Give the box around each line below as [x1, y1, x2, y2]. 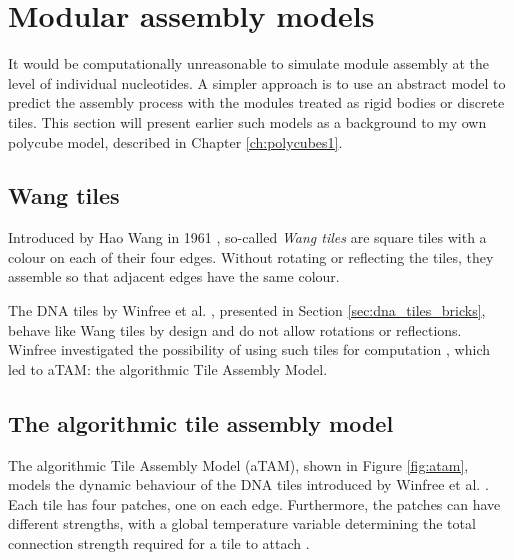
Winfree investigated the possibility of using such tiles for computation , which [8, 339, 491, 360]
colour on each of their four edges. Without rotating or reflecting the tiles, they [8, 246, 494, 267]
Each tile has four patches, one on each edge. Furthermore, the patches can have [8, 493, 501, 514]
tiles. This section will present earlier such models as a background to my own [8, 111, 487, 132]
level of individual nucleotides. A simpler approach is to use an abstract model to [8, 72, 506, 93]
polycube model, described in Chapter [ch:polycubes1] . [8, 131, 343, 152]
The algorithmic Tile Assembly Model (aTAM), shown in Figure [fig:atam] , [8, 454, 469, 475]
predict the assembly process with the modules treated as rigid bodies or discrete [8, 92, 505, 113]
